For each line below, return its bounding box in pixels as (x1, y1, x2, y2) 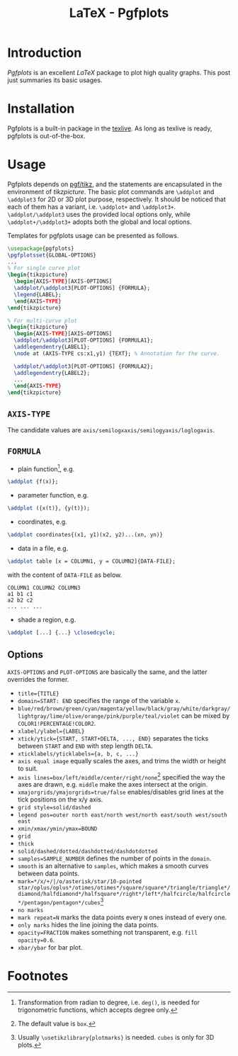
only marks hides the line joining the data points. (17, 920, 159, 929)
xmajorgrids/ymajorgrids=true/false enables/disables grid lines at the (17, 788, 225, 797)
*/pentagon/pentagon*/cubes (17, 899, 101, 906)
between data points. (17, 870, 80, 878)
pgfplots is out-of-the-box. (7, 131, 86, 140)
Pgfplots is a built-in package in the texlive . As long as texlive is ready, (7, 124, 212, 133)
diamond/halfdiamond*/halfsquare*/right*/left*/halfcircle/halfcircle (17, 891, 231, 898)
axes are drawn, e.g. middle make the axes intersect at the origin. (17, 780, 208, 789)
